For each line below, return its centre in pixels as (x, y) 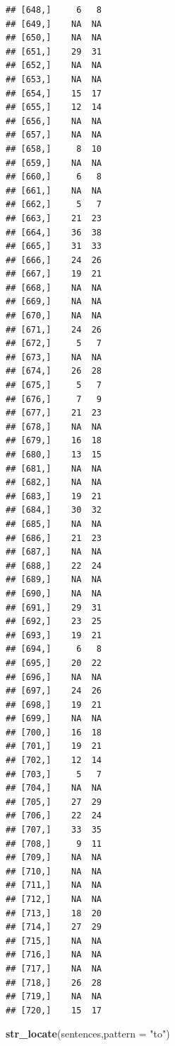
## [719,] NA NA (54, 997)
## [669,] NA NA (54, 302)
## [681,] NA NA (54, 468)
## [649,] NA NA (54, 24)
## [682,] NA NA (54, 483)
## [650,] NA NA (54, 38)
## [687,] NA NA (54, 552)
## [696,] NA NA (54, 677)
